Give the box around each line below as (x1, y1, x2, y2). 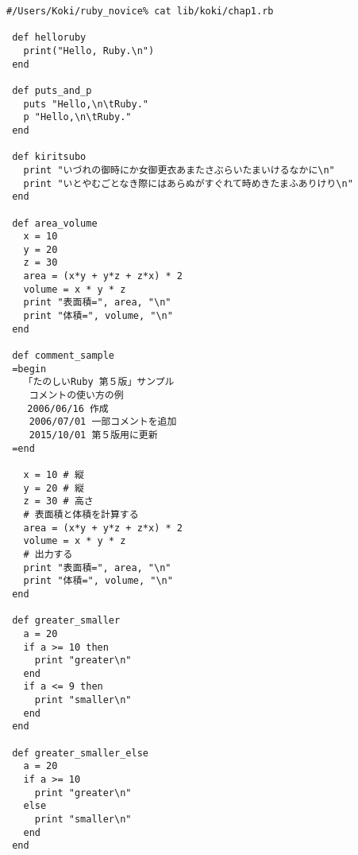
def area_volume (12, 217, 98, 229)
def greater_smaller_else (12, 747, 148, 759)
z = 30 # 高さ (23, 496, 94, 507)
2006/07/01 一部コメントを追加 (29, 416, 177, 428)
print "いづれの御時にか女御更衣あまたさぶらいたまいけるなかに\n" (23, 164, 335, 176)
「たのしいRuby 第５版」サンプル (23, 376, 175, 388)
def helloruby (12, 32, 87, 44)
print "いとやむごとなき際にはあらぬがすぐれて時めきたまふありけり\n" (23, 177, 353, 189)
